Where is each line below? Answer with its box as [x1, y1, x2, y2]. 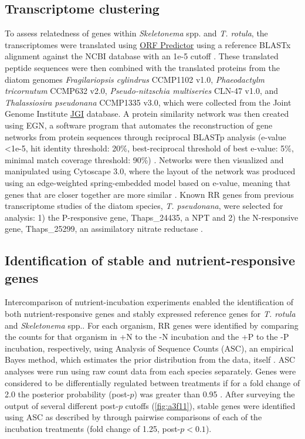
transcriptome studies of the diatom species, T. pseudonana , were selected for [5, 200, 283, 212]
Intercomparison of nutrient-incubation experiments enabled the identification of [5, 296, 293, 308]
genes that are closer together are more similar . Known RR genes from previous [5, 188, 294, 200]
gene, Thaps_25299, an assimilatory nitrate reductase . [5, 222, 203, 235]
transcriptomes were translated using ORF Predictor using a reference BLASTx [5, 38, 291, 50]
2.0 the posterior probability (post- [5, 388, 130, 400]
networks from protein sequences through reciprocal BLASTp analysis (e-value [5, 130, 286, 143]
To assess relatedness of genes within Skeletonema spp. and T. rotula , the [5, 27, 268, 39]
